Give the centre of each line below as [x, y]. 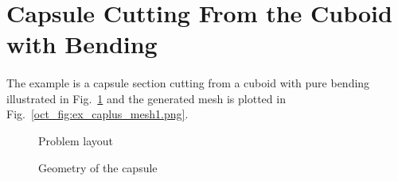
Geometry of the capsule [98, 167]
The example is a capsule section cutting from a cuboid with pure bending [188, 83]
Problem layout [76, 140]
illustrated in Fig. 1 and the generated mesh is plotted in [146, 98]
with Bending [82, 44]
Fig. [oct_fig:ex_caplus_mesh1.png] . [98, 114]
